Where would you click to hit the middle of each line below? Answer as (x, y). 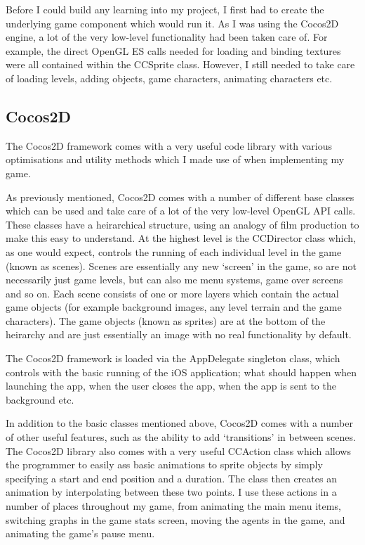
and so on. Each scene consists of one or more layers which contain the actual (172, 293)
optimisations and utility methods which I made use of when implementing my (175, 159)
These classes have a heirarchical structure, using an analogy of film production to (182, 224)
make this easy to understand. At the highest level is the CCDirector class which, (181, 238)
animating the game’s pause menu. (80, 533)
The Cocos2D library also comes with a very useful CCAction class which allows (178, 450)
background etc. (40, 399)
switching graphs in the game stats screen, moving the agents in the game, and (175, 519)
